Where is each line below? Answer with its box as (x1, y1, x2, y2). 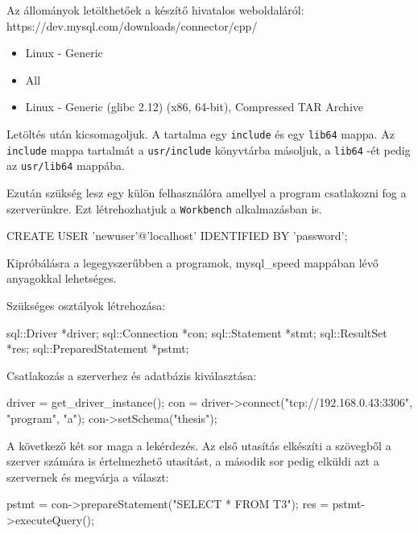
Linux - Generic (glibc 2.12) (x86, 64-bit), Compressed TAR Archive (25, 98, 363, 115)
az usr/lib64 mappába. (6, 157, 125, 174)
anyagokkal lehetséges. (6, 270, 117, 287)
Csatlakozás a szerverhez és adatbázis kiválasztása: (6, 366, 257, 383)
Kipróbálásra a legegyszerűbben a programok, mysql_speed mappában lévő (6, 254, 379, 271)
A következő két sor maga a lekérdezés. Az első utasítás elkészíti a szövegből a (6, 437, 391, 453)
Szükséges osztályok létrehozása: (6, 296, 166, 313)
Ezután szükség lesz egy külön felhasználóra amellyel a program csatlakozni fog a (6, 184, 407, 201)
